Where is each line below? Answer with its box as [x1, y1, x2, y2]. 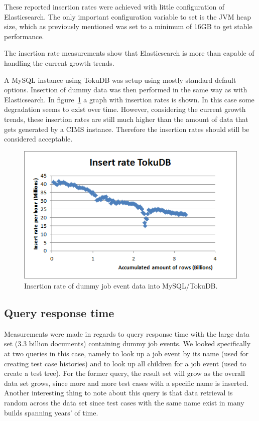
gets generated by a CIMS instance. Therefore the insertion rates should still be [4, 123, 249, 134]
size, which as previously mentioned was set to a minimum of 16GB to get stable [4, 21, 252, 32]
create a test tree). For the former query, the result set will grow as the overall [4, 368, 245, 378]
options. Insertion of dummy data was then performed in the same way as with [4, 84, 247, 95]
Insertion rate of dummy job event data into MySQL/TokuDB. [24, 280, 218, 291]
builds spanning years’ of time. [4, 407, 98, 417]
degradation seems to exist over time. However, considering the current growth [4, 104, 246, 114]
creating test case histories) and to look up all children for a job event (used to [4, 358, 246, 368]
